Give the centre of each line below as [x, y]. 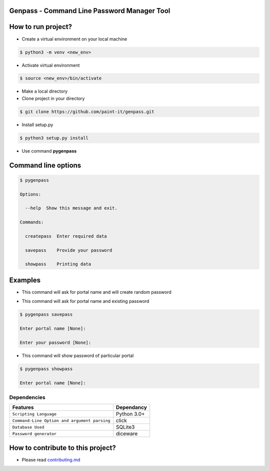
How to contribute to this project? [62, 448]
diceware [127, 434]
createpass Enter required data [66, 236]
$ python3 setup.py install [54, 138]
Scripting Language [34, 414]
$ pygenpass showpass [46, 369]
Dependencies [27, 397]
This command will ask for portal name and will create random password [97, 292]
